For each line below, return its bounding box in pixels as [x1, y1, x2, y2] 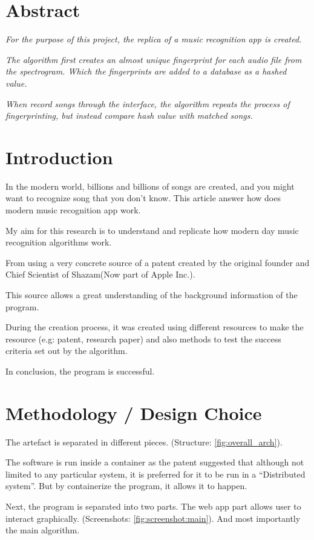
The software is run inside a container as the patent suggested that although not [5, 456, 304, 468]
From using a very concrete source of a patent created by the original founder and [5, 256, 310, 268]
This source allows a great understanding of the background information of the [5, 288, 298, 301]
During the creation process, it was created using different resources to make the [5, 321, 304, 333]
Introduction [5, 144, 113, 169]
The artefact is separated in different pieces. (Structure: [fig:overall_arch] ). [5, 435, 283, 448]
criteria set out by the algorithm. [5, 344, 128, 357]
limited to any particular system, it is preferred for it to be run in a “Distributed [5, 467, 306, 480]
